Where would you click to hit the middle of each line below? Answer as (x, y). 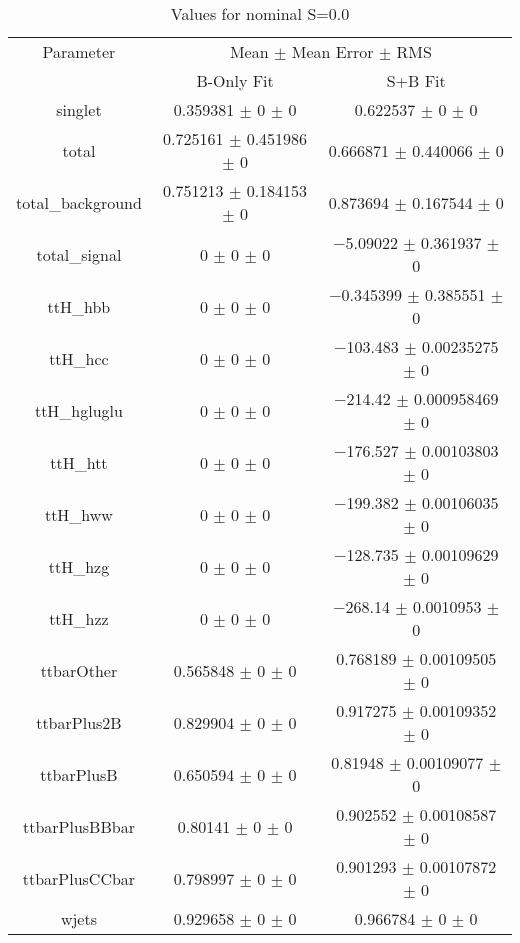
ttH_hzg (79, 566)
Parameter (79, 51)
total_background (79, 202)
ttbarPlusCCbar (79, 878)
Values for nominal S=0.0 (260, 13)
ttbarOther (79, 670)
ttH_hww (78, 514)
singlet (79, 109)
